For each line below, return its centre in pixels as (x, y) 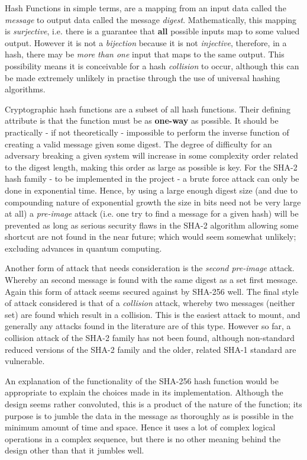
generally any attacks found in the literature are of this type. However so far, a (148, 326)
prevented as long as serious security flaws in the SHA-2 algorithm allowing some (152, 225)
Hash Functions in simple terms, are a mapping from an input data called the (146, 8)
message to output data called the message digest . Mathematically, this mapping (151, 19)
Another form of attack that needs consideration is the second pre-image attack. (150, 268)
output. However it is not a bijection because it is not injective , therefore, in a (146, 42)
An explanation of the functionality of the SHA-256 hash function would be (142, 380)
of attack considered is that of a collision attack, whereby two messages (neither (150, 303)
